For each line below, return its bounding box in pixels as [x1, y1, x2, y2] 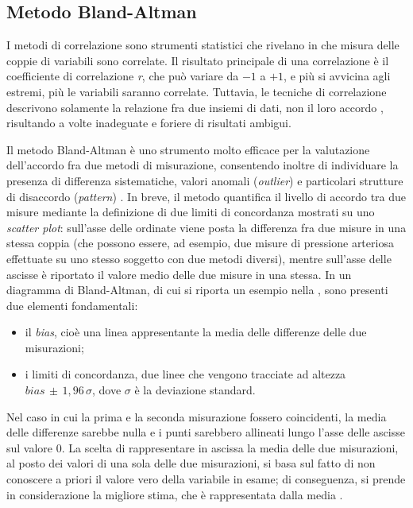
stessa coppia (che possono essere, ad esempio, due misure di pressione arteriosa [6, 235, 394, 251]
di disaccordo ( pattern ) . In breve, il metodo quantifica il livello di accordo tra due [6, 188, 407, 204]
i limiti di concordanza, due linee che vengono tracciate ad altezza [25, 366, 346, 382]
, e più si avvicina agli [284, 68, 391, 84]
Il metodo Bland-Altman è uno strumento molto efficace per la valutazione [6, 141, 370, 157]
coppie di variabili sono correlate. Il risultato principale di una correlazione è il [6, 52, 389, 68]
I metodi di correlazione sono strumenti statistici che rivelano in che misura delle [6, 37, 399, 53]
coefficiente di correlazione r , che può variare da [6, 68, 239, 84]
